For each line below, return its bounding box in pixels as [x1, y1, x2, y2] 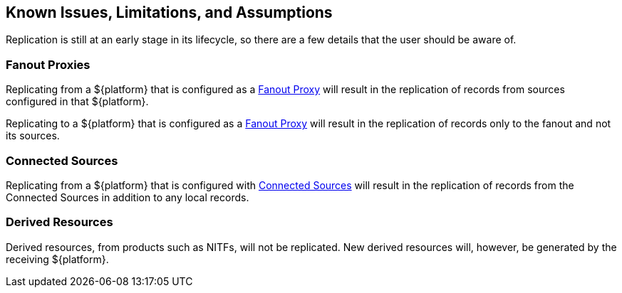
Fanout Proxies [6, 57, 90, 72]
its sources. [6, 129, 60, 142]
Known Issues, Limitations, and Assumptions [6, 4, 333, 21]
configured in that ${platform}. [6, 95, 149, 108]
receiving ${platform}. [6, 252, 109, 265]
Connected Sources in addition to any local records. [6, 191, 249, 203]
